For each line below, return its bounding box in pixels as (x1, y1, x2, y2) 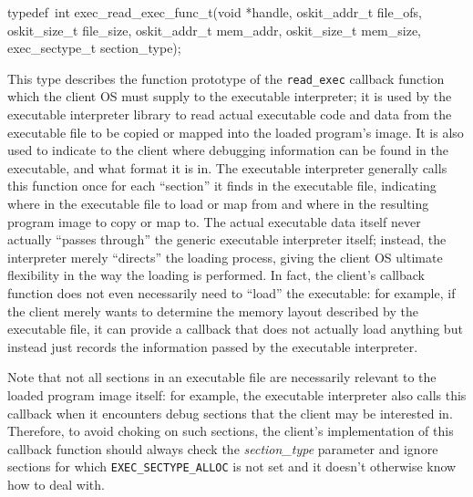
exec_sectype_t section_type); (7, 38, 181, 57)
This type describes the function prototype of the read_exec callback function (7, 68, 445, 88)
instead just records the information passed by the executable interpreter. (7, 337, 418, 356)
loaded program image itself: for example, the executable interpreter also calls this (7, 385, 467, 404)
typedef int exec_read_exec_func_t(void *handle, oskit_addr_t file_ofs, (7, 3, 422, 21)
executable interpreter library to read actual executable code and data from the (7, 105, 452, 124)
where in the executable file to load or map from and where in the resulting (7, 194, 429, 212)
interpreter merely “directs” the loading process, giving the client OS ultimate (7, 247, 443, 266)
